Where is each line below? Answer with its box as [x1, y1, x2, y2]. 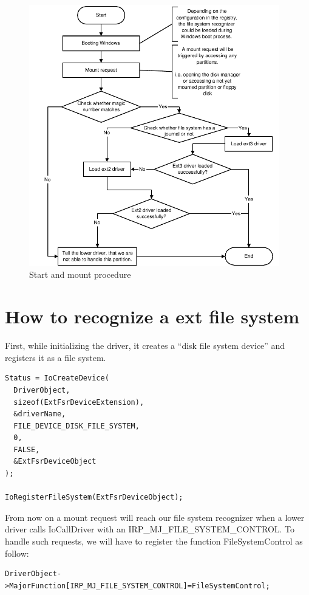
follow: [5, 546, 29, 559]
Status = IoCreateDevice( [5, 374, 109, 383]
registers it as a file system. [5, 351, 106, 363]
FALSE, [13, 445, 40, 454]
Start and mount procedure [29, 268, 131, 281]
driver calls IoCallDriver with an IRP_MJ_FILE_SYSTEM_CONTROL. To [5, 523, 295, 535]
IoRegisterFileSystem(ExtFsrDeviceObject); [5, 493, 183, 502]
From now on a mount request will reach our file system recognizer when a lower [5, 511, 305, 523]
